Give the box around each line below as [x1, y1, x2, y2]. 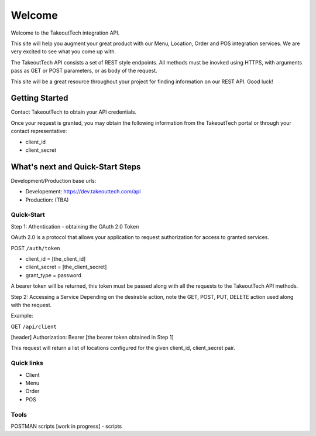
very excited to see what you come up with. [11, 48, 116, 55]
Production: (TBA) [25, 196, 69, 203]
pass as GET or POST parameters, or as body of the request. [11, 67, 157, 74]
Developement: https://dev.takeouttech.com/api [25, 188, 141, 195]
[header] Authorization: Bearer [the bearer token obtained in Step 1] [11, 334, 174, 341]
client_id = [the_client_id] [25, 255, 86, 262]
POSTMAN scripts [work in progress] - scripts [11, 423, 122, 430]
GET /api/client [11, 323, 57, 330]
